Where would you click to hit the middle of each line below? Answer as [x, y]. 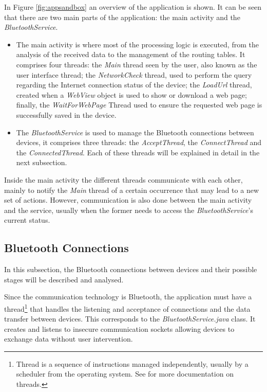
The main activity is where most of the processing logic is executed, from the [137, 44]
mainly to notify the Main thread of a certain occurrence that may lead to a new [131, 190]
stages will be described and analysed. [64, 279]
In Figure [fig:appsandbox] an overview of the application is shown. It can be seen [133, 7]
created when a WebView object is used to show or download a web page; [131, 94]
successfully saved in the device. [66, 114]
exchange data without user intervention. [69, 339]
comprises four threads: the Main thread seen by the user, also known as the [137, 64]
